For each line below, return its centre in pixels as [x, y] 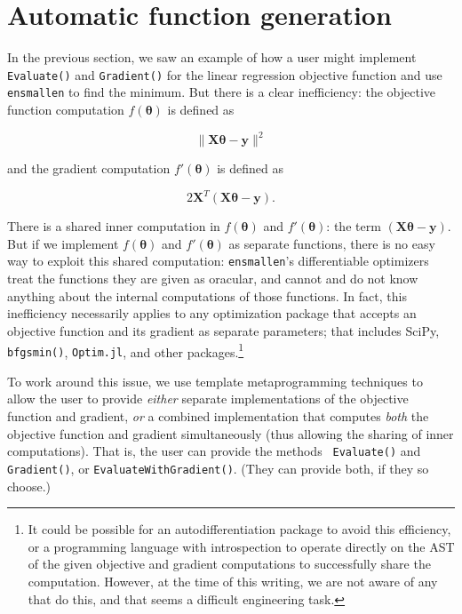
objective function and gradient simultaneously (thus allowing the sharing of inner [231, 433]
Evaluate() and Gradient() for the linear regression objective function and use [225, 74]
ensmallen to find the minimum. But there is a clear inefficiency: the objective [222, 92]
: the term [354, 226]
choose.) [29, 486]
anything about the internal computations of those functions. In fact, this [207, 295]
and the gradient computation [89, 168]
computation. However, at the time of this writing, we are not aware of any [233, 581]
